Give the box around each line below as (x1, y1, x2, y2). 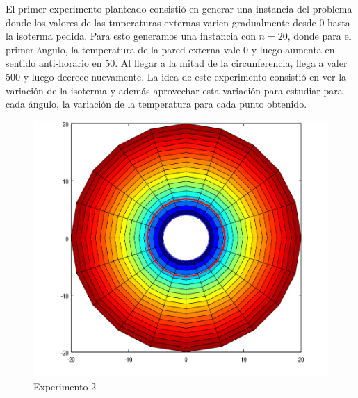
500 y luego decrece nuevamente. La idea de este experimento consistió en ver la (6, 69, 347, 83)
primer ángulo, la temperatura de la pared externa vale (6, 42, 241, 56)
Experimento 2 (33, 379, 97, 394)
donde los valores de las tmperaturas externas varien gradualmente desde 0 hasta (6, 15, 350, 29)
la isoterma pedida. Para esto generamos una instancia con (6, 28, 256, 43)
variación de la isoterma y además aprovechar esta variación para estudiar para (6, 83, 343, 97)
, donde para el (287, 28, 352, 43)
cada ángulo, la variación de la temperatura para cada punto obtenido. (6, 97, 307, 111)
